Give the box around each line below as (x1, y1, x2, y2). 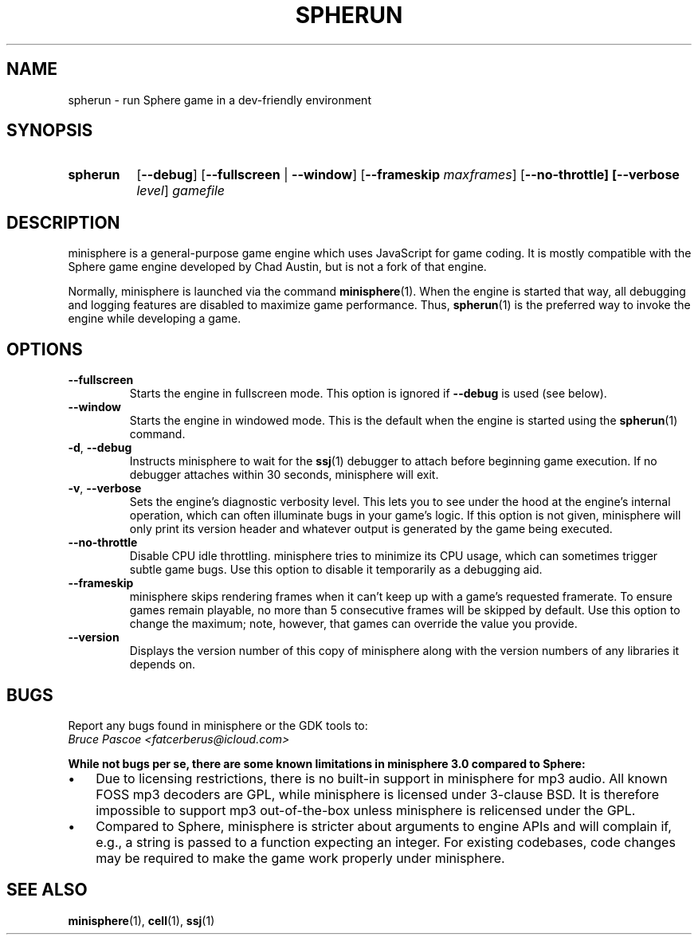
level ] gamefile (136, 182, 225, 199)
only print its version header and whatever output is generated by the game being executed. (129, 522, 613, 536)
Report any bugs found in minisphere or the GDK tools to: (68, 718, 368, 732)
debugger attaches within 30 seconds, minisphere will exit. (129, 468, 439, 482)
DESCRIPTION (6, 212, 120, 233)
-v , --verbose (68, 481, 142, 496)
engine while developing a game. (68, 312, 241, 326)
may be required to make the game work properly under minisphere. (96, 849, 505, 866)
